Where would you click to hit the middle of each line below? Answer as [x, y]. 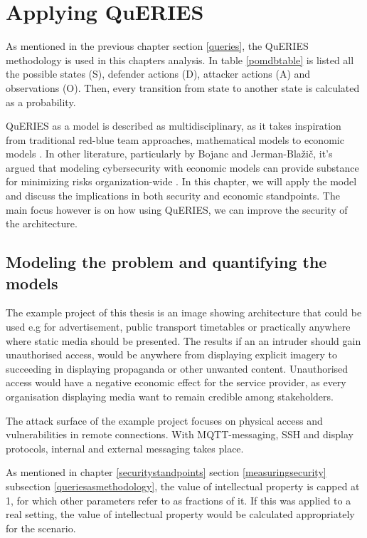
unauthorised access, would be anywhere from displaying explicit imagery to [171, 355]
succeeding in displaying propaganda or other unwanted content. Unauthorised [177, 368]
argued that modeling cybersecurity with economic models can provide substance [182, 167]
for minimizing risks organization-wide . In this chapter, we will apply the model [181, 181]
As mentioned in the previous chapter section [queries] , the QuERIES [157, 46]
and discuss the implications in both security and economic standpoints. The [173, 196]
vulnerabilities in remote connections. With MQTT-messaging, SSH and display [180, 434]
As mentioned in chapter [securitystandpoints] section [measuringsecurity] [166, 472]
